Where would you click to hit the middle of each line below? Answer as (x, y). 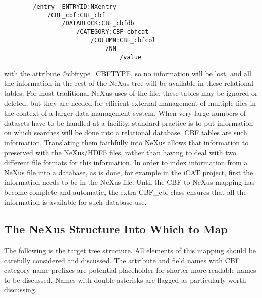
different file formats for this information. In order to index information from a (126, 162)
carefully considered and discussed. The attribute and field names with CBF (122, 260)
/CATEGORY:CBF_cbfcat (113, 32)
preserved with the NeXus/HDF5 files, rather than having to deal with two (120, 152)
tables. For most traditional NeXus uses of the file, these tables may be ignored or (131, 93)
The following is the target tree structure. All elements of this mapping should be (130, 250)
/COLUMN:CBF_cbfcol (123, 40)
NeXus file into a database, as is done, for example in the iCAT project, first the (129, 172)
